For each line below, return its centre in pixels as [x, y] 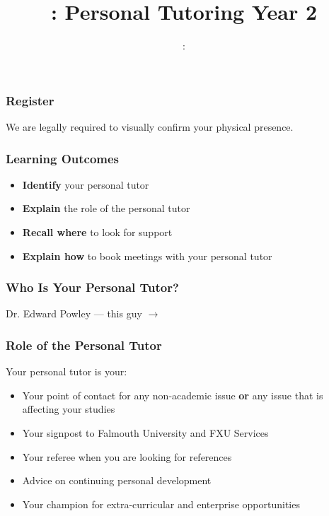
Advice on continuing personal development [117, 480]
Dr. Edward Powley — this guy [74, 313]
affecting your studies [69, 409]
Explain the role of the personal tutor [106, 208]
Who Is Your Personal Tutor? [92, 287]
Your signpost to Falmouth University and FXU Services [145, 433]
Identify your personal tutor [86, 184]
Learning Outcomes [63, 158]
